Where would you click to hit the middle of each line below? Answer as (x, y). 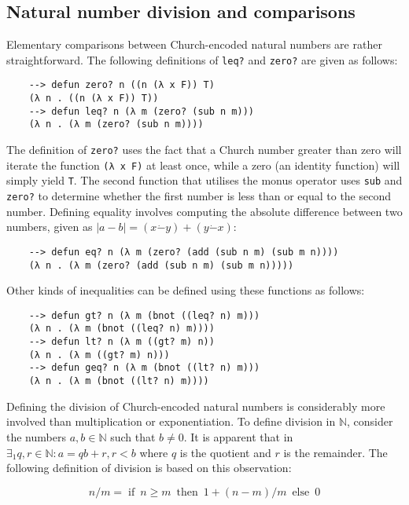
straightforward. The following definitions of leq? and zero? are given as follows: (202, 59)
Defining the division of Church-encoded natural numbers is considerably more (196, 406)
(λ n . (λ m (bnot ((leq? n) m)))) (122, 329)
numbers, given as (50, 227)
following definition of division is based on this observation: (149, 468)
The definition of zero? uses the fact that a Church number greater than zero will (204, 150)
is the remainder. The (335, 452)
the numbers (36, 436)
